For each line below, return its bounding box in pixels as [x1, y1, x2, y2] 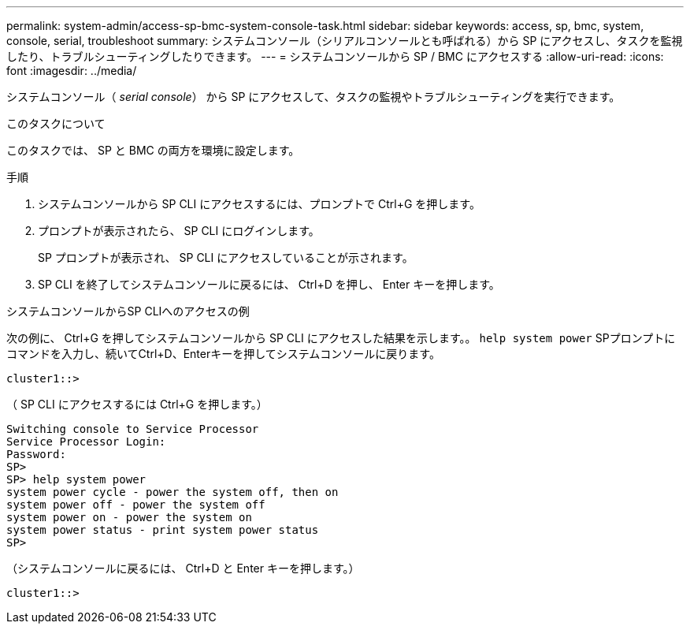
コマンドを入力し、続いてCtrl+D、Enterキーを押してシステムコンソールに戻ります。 [6, 347, 440, 360]
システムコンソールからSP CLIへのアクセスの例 [6, 304, 250, 318]
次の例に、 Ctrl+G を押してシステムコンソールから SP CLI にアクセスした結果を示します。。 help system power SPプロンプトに [6, 331, 676, 345]
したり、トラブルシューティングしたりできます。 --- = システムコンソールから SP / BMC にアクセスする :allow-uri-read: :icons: [6, 50, 664, 63]
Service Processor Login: [6, 435, 166, 448]
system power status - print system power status [6, 524, 319, 536]
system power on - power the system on [6, 511, 252, 524]
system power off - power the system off [6, 498, 265, 511]
